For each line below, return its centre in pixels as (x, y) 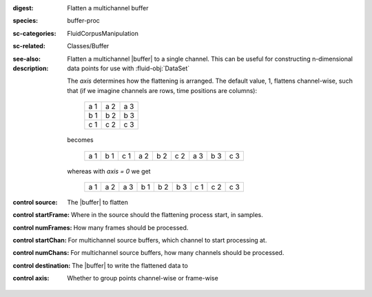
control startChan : (40, 240)
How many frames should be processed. (131, 227)
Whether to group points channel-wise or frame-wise (143, 278)
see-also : (27, 59)
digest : (23, 8)
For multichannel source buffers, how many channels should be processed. (177, 253)
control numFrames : (42, 227)
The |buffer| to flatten (98, 202)
